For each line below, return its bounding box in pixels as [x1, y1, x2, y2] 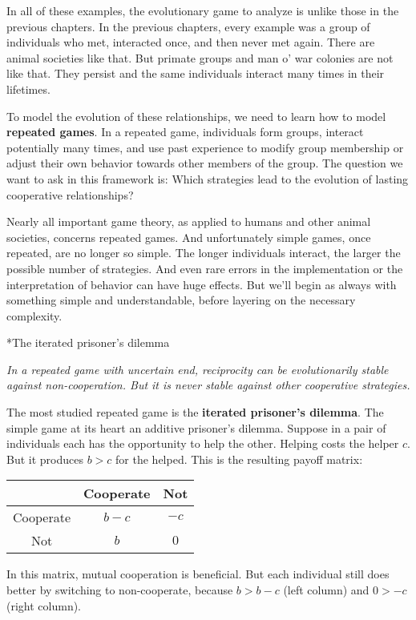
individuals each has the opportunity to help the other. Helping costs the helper [6, 435, 399, 452]
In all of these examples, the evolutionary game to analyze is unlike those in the [6, 2, 399, 18]
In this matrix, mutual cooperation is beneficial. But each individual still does [6, 566, 390, 582]
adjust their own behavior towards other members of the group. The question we [6, 155, 403, 171]
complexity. [6, 307, 63, 324]
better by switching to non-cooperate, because [6, 582, 233, 598]
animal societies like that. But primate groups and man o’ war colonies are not [6, 49, 394, 66]
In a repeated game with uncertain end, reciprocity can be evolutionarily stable [6, 360, 389, 377]
